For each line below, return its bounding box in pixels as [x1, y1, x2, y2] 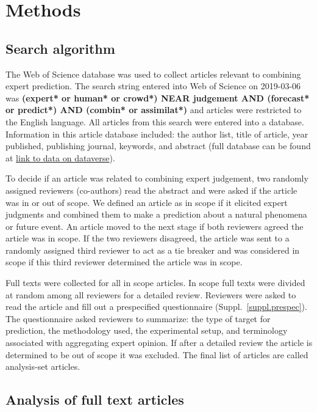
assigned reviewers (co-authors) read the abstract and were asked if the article [5, 183, 297, 196]
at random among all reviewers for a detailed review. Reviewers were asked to [5, 288, 296, 301]
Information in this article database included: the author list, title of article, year [5, 127, 308, 140]
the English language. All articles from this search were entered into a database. [5, 115, 304, 128]
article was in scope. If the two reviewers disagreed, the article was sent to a [5, 232, 290, 245]
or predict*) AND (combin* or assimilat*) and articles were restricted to [5, 103, 302, 116]
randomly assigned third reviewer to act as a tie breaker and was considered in [5, 243, 300, 256]
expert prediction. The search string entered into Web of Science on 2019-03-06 [5, 79, 301, 92]
